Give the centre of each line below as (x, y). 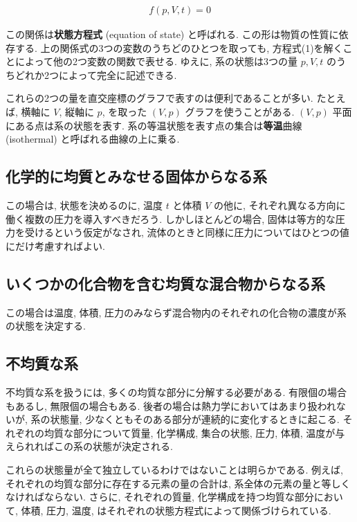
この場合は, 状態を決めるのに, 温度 (84, 205)
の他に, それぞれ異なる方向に (280, 205)
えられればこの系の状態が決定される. (89, 446)
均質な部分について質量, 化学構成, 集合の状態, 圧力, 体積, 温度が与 (194, 432)
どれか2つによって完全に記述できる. (96, 74)
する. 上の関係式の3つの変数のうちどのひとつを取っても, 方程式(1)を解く (179, 47)
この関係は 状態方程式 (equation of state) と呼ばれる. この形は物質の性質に (172, 34)
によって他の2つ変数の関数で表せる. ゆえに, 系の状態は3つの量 (156, 61)
